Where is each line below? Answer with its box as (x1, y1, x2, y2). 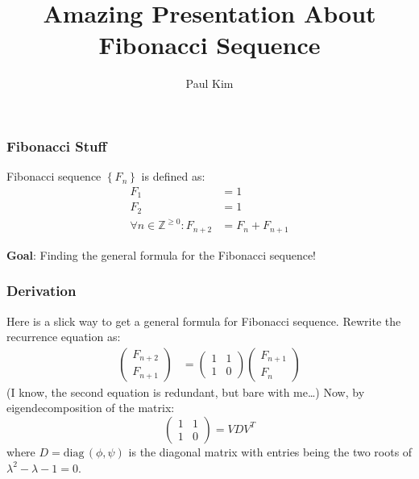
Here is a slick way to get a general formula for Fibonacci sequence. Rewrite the (6, 312, 401, 329)
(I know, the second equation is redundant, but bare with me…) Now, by (6, 383, 365, 400)
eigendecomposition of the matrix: (6, 399, 175, 416)
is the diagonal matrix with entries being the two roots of (128, 443, 413, 460)
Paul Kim (185, 75, 234, 92)
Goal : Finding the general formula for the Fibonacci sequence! (6, 246, 316, 263)
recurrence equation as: (6, 328, 121, 345)
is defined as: (141, 168, 205, 185)
